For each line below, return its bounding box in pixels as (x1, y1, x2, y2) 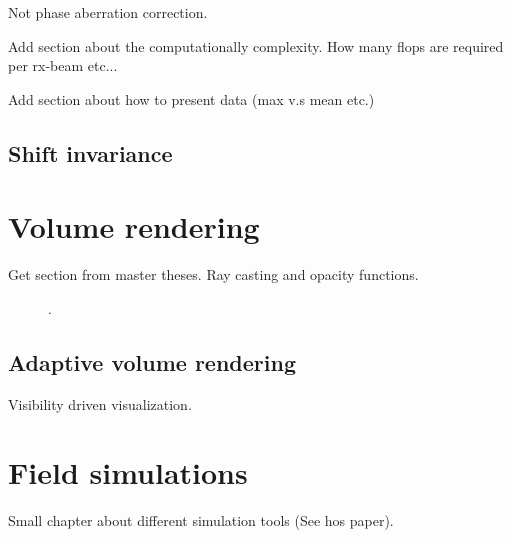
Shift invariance (8, 137, 173, 168)
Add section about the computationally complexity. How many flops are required (8, 35, 504, 56)
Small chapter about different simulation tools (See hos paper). (8, 510, 394, 531)
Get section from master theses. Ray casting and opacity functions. (8, 264, 419, 285)
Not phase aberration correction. (8, 2, 208, 22)
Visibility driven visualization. (8, 393, 192, 414)
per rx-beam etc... (8, 55, 118, 76)
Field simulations (8, 452, 248, 493)
